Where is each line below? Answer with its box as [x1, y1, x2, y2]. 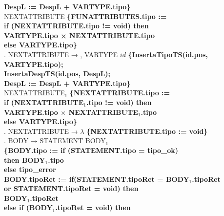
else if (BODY [4, 202, 53, 213]
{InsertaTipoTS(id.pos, [128, 49, 208, 59]
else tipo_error [4, 164, 56, 174]
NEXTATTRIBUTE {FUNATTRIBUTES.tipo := [4, 11, 167, 21]
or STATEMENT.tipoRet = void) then [4, 183, 139, 194]
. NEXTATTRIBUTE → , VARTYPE [4, 49, 118, 59]
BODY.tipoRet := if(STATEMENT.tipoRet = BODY [4, 173, 189, 184]
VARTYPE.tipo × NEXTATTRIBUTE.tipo [4, 30, 155, 40]
